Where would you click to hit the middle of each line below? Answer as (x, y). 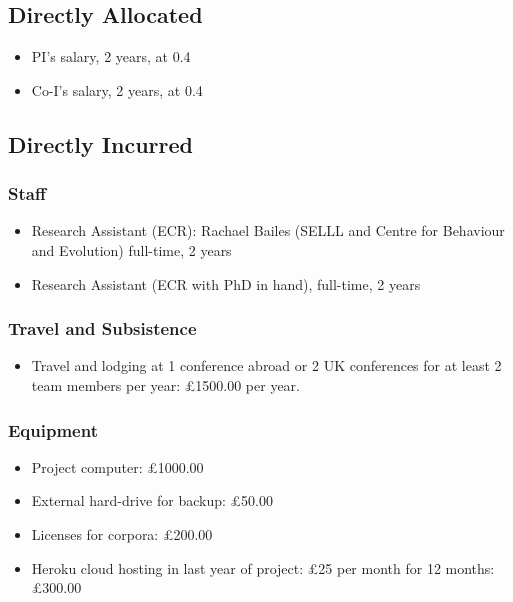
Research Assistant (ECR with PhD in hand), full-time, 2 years (226, 283)
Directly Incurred (100, 143)
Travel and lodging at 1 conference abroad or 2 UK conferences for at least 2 (266, 365)
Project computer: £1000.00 (117, 466)
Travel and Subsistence (102, 328)
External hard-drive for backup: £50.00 (152, 500)
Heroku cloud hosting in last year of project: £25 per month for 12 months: (263, 567)
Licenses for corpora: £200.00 (122, 533)
